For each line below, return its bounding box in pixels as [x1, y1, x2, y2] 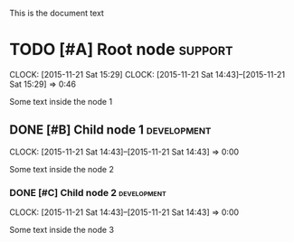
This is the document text [9, 8, 104, 18]
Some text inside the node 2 [9, 163, 115, 174]
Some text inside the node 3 [9, 225, 115, 236]
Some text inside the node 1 [9, 96, 113, 107]
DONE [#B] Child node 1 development [9, 122, 212, 138]
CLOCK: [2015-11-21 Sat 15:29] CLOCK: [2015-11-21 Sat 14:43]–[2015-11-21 [9, 69, 286, 79]
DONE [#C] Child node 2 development [9, 186, 166, 199]
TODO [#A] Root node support [9, 40, 233, 60]
